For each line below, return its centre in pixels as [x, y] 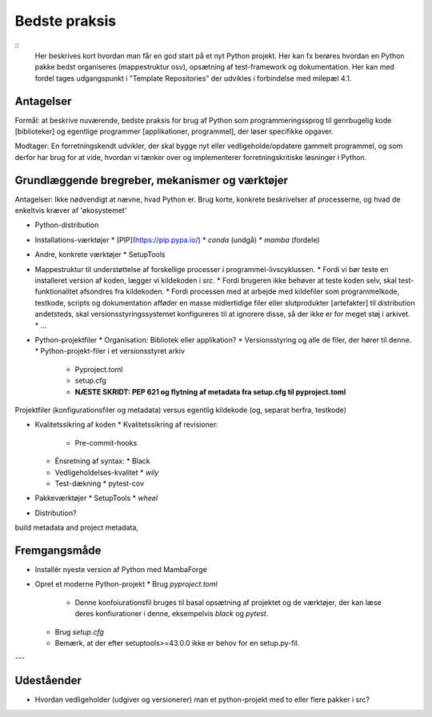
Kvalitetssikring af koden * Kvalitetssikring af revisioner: [127, 425]
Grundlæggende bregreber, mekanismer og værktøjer [151, 180]
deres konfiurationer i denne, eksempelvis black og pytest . [172, 614]
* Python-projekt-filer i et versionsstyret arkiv [110, 351]
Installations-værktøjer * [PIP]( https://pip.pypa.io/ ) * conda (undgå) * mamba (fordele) [177, 239]
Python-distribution [67, 225]
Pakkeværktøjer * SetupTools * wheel [96, 498]
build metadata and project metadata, [77, 527]
